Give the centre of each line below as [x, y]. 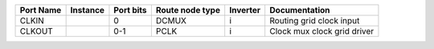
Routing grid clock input [315, 20]
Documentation [300, 10]
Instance [87, 10]
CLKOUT [37, 31]
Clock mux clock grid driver [322, 31]
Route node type [188, 10]
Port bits [131, 10]
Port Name [41, 10]
